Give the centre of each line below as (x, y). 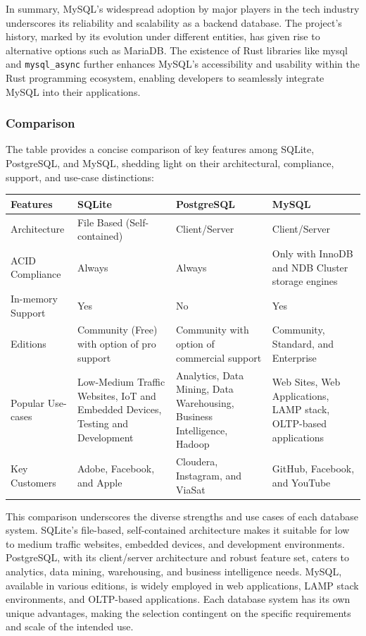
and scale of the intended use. (70, 626)
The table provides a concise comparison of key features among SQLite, (160, 149)
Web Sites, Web (306, 382)
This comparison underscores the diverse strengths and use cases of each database (182, 516)
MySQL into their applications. (73, 91)
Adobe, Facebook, (116, 469)
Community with (212, 330)
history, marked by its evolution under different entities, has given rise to (163, 36)
